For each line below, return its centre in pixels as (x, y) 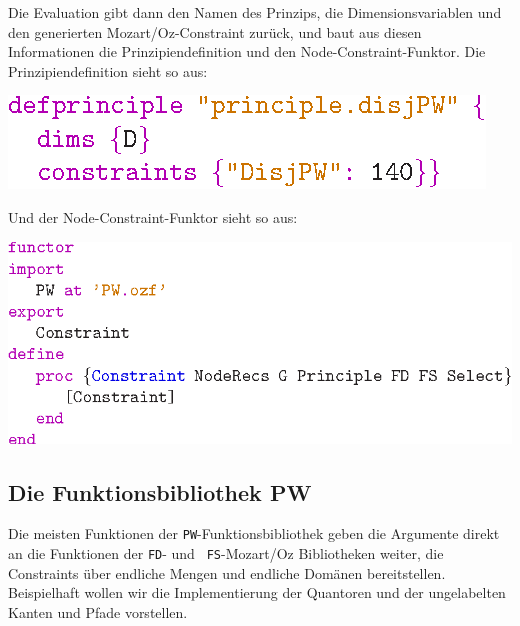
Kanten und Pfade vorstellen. (98, 611)
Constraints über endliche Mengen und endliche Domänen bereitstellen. (227, 572)
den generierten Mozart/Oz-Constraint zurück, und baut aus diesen (215, 31)
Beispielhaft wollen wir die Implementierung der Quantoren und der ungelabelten (257, 592)
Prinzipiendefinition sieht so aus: (108, 70)
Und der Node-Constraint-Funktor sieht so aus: (153, 216)
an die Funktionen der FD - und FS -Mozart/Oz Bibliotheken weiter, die (226, 553)
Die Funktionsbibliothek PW (160, 491)
